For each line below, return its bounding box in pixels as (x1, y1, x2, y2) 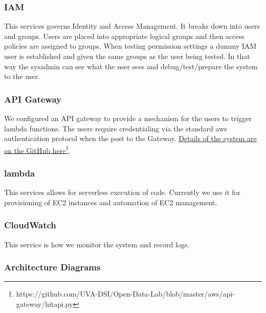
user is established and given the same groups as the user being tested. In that (4, 51, 250, 61)
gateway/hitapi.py (16, 299, 73, 309)
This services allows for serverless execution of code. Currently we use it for (4, 187, 241, 198)
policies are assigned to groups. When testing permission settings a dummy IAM (4, 41, 257, 51)
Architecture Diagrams (4, 261, 101, 273)
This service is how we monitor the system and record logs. (4, 239, 190, 249)
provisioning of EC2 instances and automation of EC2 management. (4, 197, 217, 207)
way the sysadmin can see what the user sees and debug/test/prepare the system (4, 61, 258, 71)
